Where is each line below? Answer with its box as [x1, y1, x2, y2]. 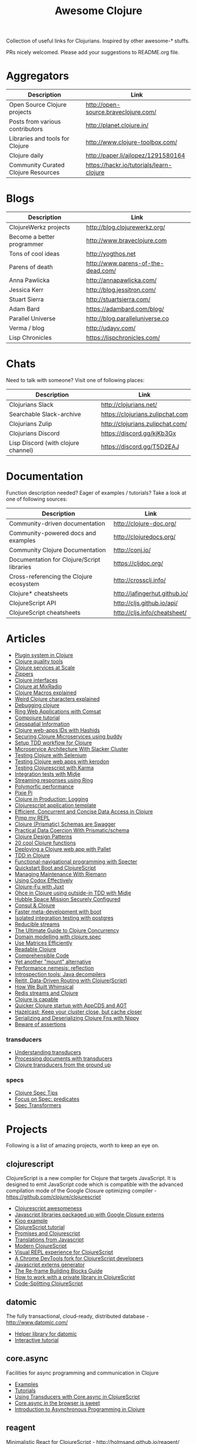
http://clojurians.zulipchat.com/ [101, 420, 188, 428]
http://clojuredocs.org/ [113, 532, 176, 541]
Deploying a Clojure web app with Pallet [14, 845, 111, 852]
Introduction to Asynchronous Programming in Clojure [14, 1406, 145, 1413]
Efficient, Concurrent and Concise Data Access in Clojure [14, 808, 154, 815]
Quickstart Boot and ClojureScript [14, 864, 96, 871]
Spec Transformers [14, 1102, 62, 1109]
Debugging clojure [14, 701, 60, 708]
